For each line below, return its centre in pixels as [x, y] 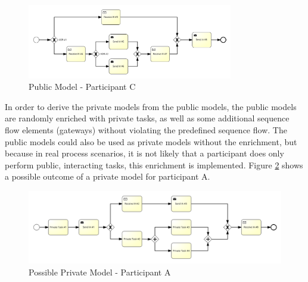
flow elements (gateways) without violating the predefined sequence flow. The [146, 129]
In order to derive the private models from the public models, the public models [151, 106]
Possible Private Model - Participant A [100, 272]
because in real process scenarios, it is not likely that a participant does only [144, 153]
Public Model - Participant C [82, 87]
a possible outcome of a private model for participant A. [108, 176]
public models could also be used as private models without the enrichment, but [151, 141]
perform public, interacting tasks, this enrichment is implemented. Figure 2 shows [154, 164]
